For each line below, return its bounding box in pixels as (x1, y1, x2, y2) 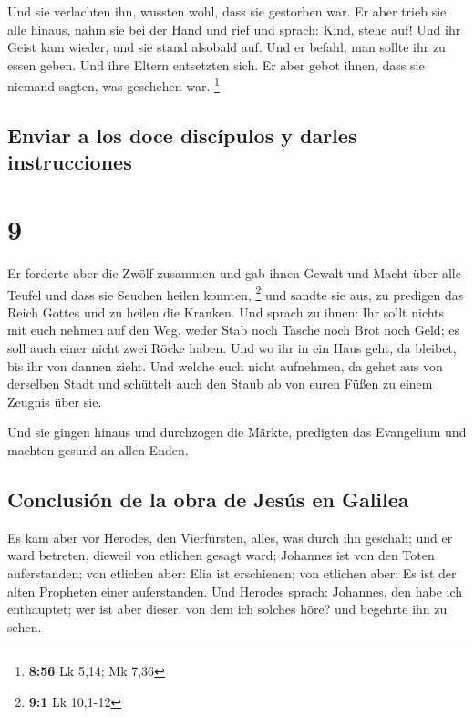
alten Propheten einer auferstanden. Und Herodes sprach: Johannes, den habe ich (7, 581, 463, 600)
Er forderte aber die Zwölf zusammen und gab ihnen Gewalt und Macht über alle (7, 263, 461, 282)
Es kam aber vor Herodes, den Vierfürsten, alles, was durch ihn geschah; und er (7, 527, 453, 546)
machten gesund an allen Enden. (7, 440, 189, 459)
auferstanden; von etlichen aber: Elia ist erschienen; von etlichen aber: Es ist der (7, 563, 457, 582)
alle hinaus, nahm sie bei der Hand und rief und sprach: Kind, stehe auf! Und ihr (7, 19, 461, 38)
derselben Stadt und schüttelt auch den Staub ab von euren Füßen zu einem (7, 374, 433, 393)
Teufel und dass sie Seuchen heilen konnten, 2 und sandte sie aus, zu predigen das (7, 282, 464, 304)
